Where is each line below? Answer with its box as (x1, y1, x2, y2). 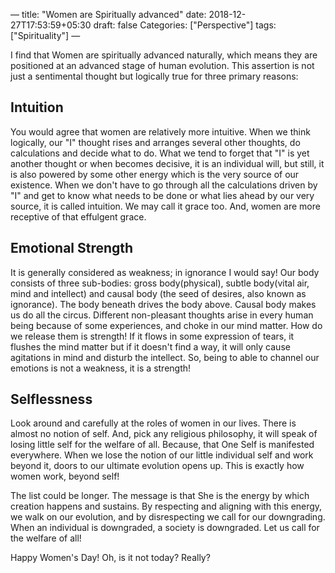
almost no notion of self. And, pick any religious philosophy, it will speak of (10, 428, 318, 440)
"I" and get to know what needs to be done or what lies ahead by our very (10, 189, 315, 201)
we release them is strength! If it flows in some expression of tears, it (10, 330, 295, 342)
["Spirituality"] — (10, 30, 81, 41)
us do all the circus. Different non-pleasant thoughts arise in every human (10, 309, 314, 321)
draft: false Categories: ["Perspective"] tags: (93, 19, 277, 31)
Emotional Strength (10, 240, 134, 257)
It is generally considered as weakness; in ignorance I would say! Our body (10, 266, 320, 278)
